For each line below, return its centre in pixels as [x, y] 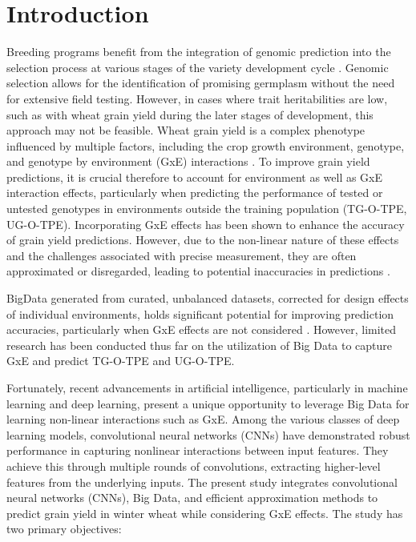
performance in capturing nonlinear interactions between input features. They [198, 450]
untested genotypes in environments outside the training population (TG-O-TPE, [207, 209]
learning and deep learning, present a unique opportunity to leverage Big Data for [208, 403]
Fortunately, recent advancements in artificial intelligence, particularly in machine [207, 387]
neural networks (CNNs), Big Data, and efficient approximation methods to [192, 498]
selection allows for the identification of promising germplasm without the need [201, 83]
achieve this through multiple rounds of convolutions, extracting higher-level [194, 466]
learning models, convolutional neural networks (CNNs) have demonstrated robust [208, 434]
